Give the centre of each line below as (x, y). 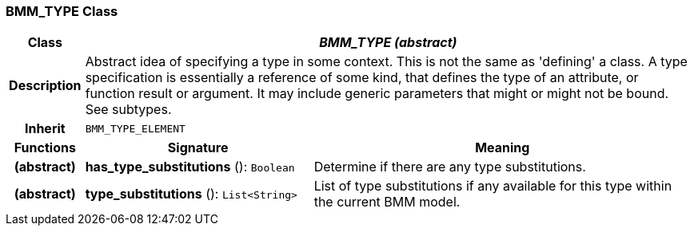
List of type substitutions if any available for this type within (493, 186)
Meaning (503, 148)
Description (45, 86)
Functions (45, 148)
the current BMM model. (387, 202)
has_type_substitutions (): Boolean (190, 167)
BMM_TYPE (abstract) (388, 43)
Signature (198, 148)
